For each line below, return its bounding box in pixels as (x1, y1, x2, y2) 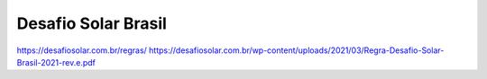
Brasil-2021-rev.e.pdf (16, 57, 96, 67)
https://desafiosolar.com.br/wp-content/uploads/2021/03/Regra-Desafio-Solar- (149, 45, 445, 56)
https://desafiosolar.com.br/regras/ (16, 45, 148, 56)
